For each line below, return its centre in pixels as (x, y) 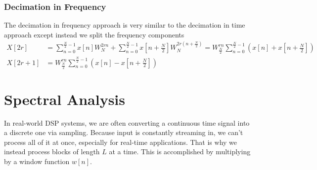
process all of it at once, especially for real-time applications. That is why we (121, 142)
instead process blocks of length (52, 152)
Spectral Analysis (65, 99)
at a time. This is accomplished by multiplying (180, 152)
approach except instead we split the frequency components (94, 34)
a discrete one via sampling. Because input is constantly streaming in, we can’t (124, 132)
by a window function (37, 161)
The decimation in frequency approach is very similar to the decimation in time (125, 25)
